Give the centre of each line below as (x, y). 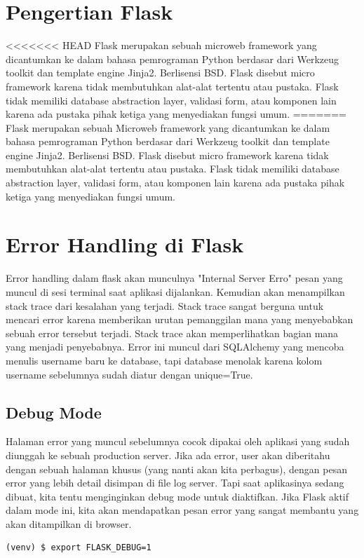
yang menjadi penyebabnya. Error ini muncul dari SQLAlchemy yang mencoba (175, 347)
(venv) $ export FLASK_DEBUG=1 (79, 548)
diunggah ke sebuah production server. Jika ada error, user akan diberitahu (168, 455)
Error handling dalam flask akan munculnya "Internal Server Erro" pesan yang (174, 278)
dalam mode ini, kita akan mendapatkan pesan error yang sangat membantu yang (182, 510)
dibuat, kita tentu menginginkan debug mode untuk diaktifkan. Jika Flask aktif (177, 496)
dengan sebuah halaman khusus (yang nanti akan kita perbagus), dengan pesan (176, 469)
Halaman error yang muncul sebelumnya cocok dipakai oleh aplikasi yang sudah (178, 441)
